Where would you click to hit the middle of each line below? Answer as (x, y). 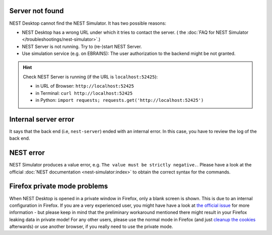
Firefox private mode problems (59, 186)
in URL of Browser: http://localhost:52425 (85, 86)
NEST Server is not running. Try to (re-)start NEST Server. (82, 46)
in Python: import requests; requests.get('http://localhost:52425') (120, 100)
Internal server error (42, 119)
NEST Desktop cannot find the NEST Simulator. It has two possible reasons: (88, 23)
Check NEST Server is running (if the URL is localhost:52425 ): (90, 77)
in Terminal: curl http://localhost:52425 (84, 93)
